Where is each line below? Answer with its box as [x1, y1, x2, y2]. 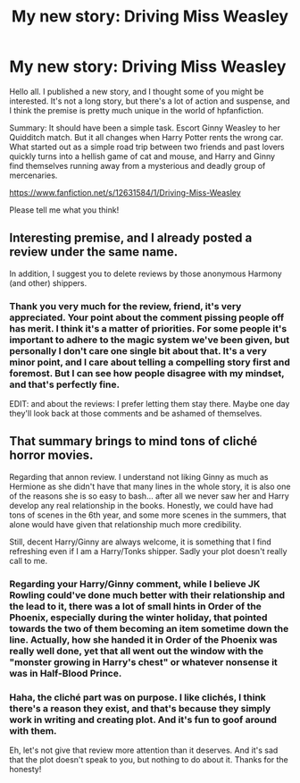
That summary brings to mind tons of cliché [9, 434, 257, 449]
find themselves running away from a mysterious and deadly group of [9, 160, 266, 171]
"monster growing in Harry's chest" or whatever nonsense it [9, 655, 279, 668]
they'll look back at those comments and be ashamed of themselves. [9, 408, 262, 419]
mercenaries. [9, 170, 58, 181]
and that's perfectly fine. [9, 378, 121, 391]
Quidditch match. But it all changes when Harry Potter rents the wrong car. [9, 131, 284, 142]
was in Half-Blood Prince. [9, 667, 122, 679]
